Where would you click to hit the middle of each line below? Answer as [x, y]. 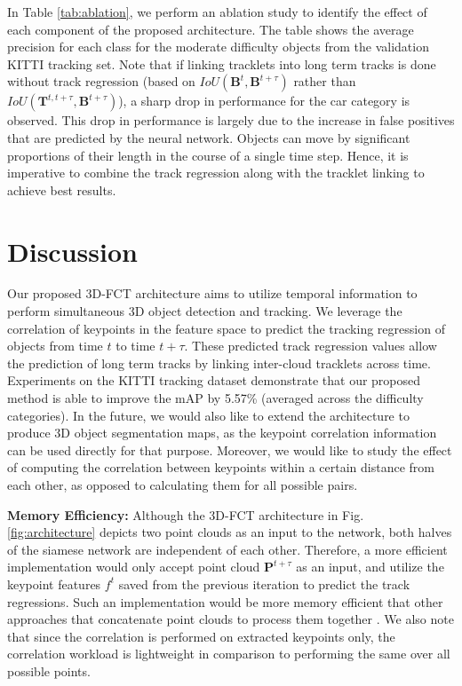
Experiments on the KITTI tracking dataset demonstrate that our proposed [214, 380]
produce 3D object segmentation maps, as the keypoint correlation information [222, 433]
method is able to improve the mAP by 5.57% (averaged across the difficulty [215, 398]
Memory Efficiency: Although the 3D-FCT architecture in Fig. [186, 514]
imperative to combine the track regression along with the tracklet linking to [216, 173]
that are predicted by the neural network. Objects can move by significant [209, 137]
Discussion [72, 251]
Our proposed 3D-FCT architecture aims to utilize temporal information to [212, 293]
